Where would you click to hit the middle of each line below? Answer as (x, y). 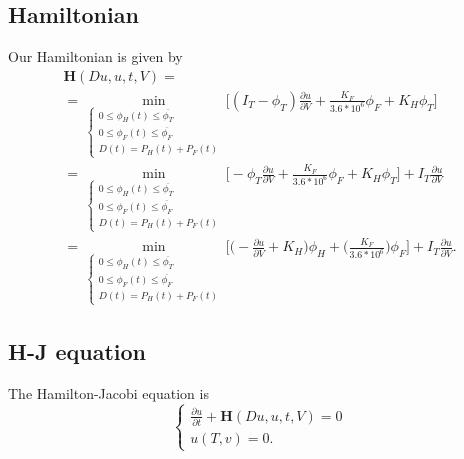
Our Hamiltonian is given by (95, 56)
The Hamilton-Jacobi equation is (108, 393)
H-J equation (77, 351)
